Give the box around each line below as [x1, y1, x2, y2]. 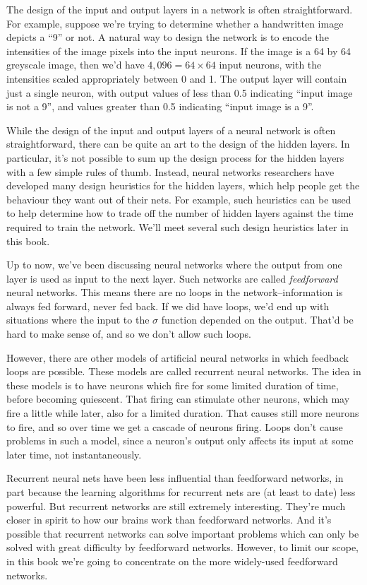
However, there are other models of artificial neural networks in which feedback [6, 350, 349, 365]
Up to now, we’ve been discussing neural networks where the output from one [6, 257, 342, 272]
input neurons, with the [219, 57, 322, 72]
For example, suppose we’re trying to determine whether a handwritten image [6, 16, 344, 30]
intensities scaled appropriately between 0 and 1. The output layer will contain [6, 71, 347, 85]
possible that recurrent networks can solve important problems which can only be [6, 526, 359, 540]
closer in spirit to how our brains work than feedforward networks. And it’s [6, 512, 332, 527]
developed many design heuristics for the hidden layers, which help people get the [6, 178, 360, 193]
